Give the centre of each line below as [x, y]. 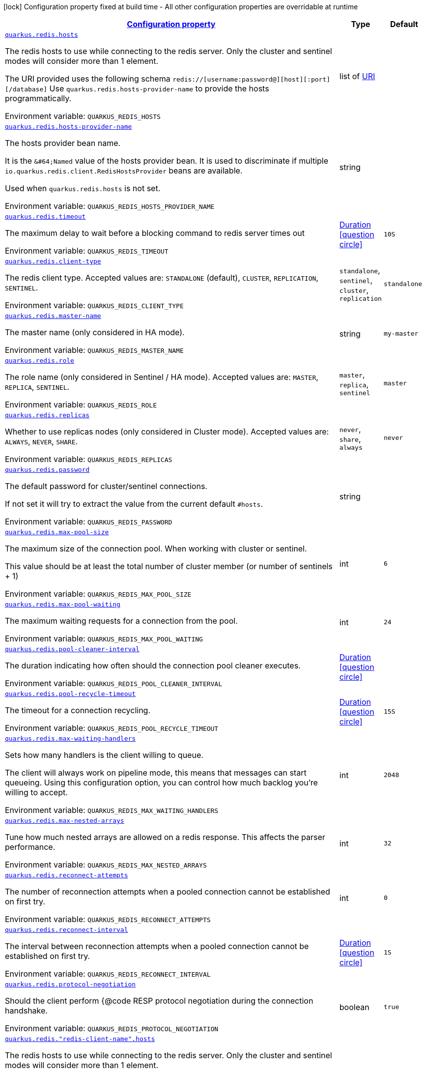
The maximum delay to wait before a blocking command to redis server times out [155, 233]
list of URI [357, 76]
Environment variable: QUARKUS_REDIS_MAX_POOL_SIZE [98, 594]
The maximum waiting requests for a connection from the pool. [121, 621]
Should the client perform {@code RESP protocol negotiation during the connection [159, 1001]
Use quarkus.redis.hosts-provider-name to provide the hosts [159, 88]
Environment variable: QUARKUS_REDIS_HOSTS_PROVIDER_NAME [110, 206]
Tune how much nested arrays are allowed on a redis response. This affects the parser [165, 837]
